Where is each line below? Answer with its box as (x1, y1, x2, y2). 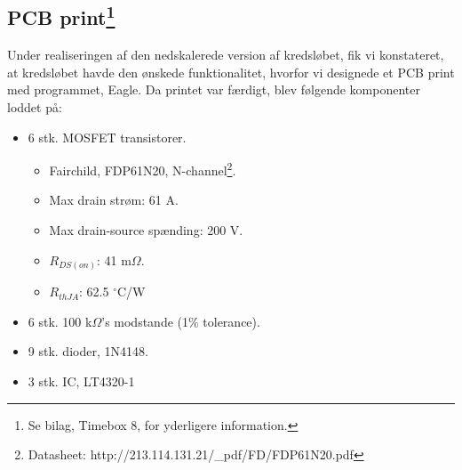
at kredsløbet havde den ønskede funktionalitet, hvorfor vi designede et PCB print (7, 62, 455, 81)
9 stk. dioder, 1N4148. (28, 342, 148, 361)
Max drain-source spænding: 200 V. (49, 221, 243, 239)
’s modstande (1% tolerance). (101, 312, 260, 330)
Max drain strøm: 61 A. (49, 190, 179, 209)
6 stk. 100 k (28, 312, 92, 330)
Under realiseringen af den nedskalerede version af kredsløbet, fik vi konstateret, (7, 45, 444, 64)
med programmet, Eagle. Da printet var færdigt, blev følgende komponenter (7, 80, 420, 99)
